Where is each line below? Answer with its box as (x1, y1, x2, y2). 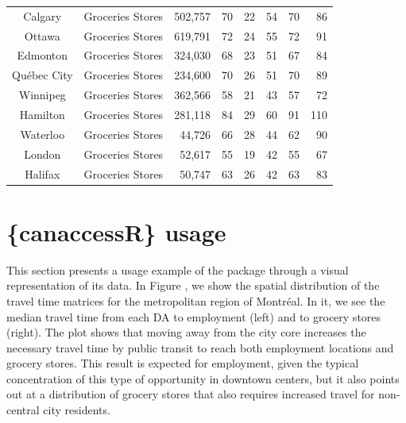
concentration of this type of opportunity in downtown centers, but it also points (6, 370, 400, 386)
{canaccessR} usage (6, 215, 226, 248)
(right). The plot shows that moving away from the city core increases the (6, 324, 366, 340)
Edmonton (17, 47, 68, 63)
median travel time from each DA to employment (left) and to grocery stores (6, 308, 381, 325)
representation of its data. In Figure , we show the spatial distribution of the (6, 277, 380, 294)
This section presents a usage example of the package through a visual (6, 261, 349, 278)
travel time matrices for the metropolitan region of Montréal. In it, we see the (6, 292, 385, 309)
